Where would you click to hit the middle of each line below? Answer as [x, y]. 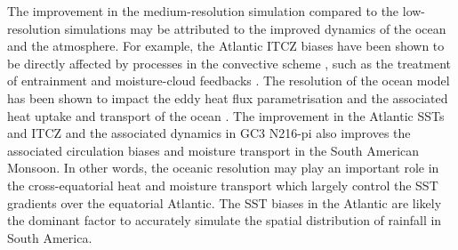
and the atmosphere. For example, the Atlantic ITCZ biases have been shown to [226, 46]
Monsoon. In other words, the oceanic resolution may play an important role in [223, 168]
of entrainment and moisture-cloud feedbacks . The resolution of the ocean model [229, 81]
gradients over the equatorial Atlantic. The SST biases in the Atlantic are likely [225, 202]
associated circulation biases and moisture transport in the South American [213, 150]
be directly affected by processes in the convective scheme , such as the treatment [229, 63]
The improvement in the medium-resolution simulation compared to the [203, 11]
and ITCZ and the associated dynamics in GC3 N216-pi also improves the [209, 133]
